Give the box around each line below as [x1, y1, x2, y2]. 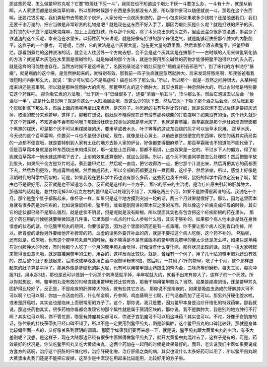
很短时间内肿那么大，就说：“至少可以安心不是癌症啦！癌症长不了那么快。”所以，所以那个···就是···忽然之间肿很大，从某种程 [9, 77, 258, 83]
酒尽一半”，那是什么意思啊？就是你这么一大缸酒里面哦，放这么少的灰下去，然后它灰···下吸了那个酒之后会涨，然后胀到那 [9, 98, 254, 104]
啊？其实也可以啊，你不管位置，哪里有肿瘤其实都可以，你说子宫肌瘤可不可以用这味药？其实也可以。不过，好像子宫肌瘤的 [9, 313, 257, 319]
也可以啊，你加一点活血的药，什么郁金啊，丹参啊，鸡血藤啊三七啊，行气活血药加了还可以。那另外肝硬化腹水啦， [26, 293, 257, 298]
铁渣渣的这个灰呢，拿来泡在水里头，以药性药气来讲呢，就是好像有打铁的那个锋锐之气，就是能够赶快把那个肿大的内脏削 [9, 35, 253, 41]
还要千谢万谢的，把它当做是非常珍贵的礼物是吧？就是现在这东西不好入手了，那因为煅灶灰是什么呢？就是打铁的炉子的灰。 [9, 21, 257, 27]
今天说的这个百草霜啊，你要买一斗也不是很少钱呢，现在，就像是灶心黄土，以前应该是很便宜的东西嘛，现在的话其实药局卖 [9, 133, 257, 139]
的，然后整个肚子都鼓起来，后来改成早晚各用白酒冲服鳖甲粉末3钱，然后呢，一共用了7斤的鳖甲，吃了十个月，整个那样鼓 [9, 258, 254, 264]
